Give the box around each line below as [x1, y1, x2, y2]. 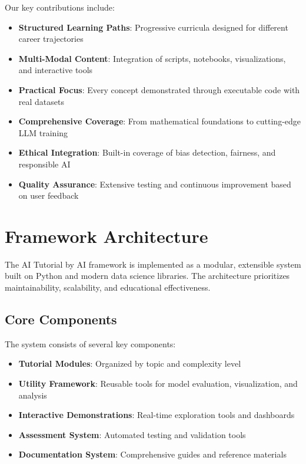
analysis [18, 389, 47, 401]
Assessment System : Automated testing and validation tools [18, 428, 246, 440]
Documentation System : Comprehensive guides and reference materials [18, 448, 287, 460]
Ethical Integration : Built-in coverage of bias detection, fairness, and [18, 146, 276, 159]
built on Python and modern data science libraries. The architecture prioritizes [5, 269, 290, 282]
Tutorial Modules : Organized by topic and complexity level [18, 357, 241, 370]
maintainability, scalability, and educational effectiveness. [5, 281, 211, 294]
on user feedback [18, 189, 79, 202]
